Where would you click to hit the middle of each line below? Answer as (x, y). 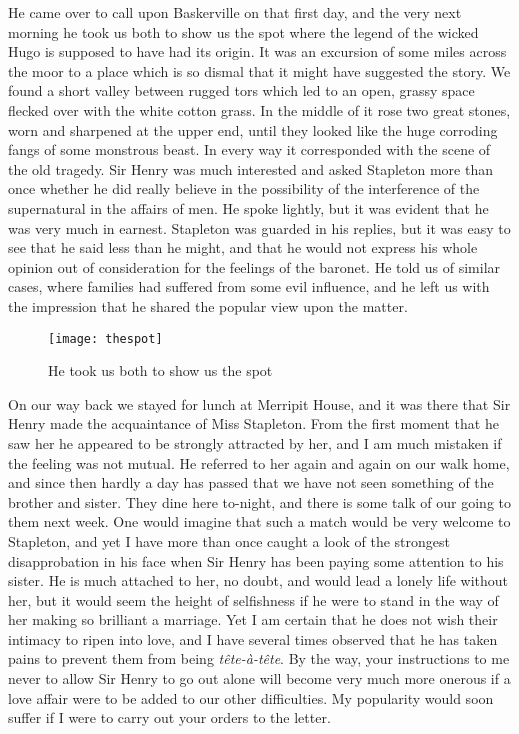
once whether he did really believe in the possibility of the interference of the (244, 188)
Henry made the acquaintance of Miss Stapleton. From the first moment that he (253, 423)
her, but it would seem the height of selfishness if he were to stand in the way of (253, 599)
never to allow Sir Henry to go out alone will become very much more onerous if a (259, 678)
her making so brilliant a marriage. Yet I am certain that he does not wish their (253, 619)
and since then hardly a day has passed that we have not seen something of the (251, 482)
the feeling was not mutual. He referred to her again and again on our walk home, (259, 462)
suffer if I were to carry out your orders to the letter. (169, 717)
